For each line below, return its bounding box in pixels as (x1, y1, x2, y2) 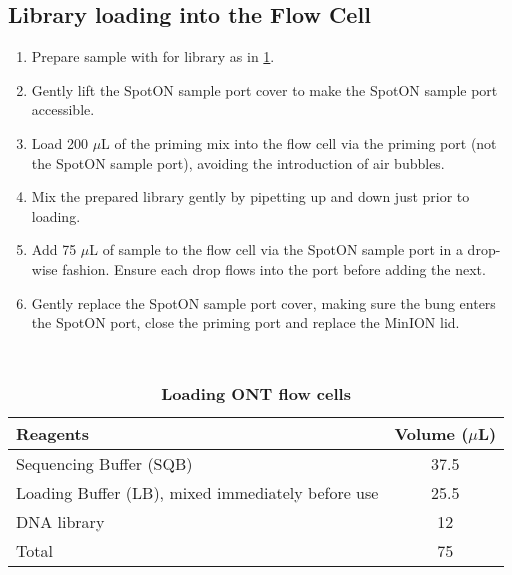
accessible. (31, 99, 95, 120)
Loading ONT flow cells (161, 382, 351, 406)
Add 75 (31, 239, 77, 260)
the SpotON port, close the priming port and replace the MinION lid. (31, 312, 460, 333)
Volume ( (394, 422, 469, 446)
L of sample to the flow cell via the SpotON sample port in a (89, 239, 463, 260)
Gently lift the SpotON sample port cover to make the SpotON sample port (31, 79, 498, 100)
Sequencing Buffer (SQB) (16, 452, 193, 476)
